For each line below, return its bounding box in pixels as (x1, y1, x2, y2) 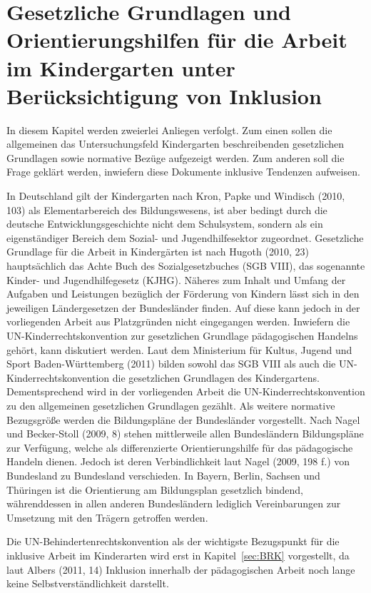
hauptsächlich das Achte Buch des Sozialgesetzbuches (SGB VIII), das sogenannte (6, 258, 365, 273)
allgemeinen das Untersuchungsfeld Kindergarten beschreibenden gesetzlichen (6, 136, 345, 151)
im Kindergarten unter (6, 53, 235, 82)
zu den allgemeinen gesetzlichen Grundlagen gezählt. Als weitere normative (6, 397, 335, 412)
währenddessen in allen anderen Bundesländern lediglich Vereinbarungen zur (6, 496, 341, 511)
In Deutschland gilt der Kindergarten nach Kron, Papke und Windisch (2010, (6, 188, 345, 203)
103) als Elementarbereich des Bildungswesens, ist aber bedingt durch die (6, 202, 327, 217)
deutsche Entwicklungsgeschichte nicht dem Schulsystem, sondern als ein (6, 216, 323, 231)
